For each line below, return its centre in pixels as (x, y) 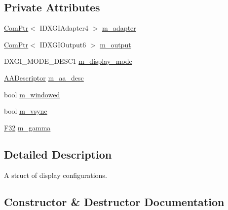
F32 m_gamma (27, 127)
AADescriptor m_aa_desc (44, 77)
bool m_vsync (26, 111)
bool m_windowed (32, 94)
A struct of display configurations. (56, 175)
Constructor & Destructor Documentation (114, 201)
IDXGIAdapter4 (64, 28)
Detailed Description (58, 154)
